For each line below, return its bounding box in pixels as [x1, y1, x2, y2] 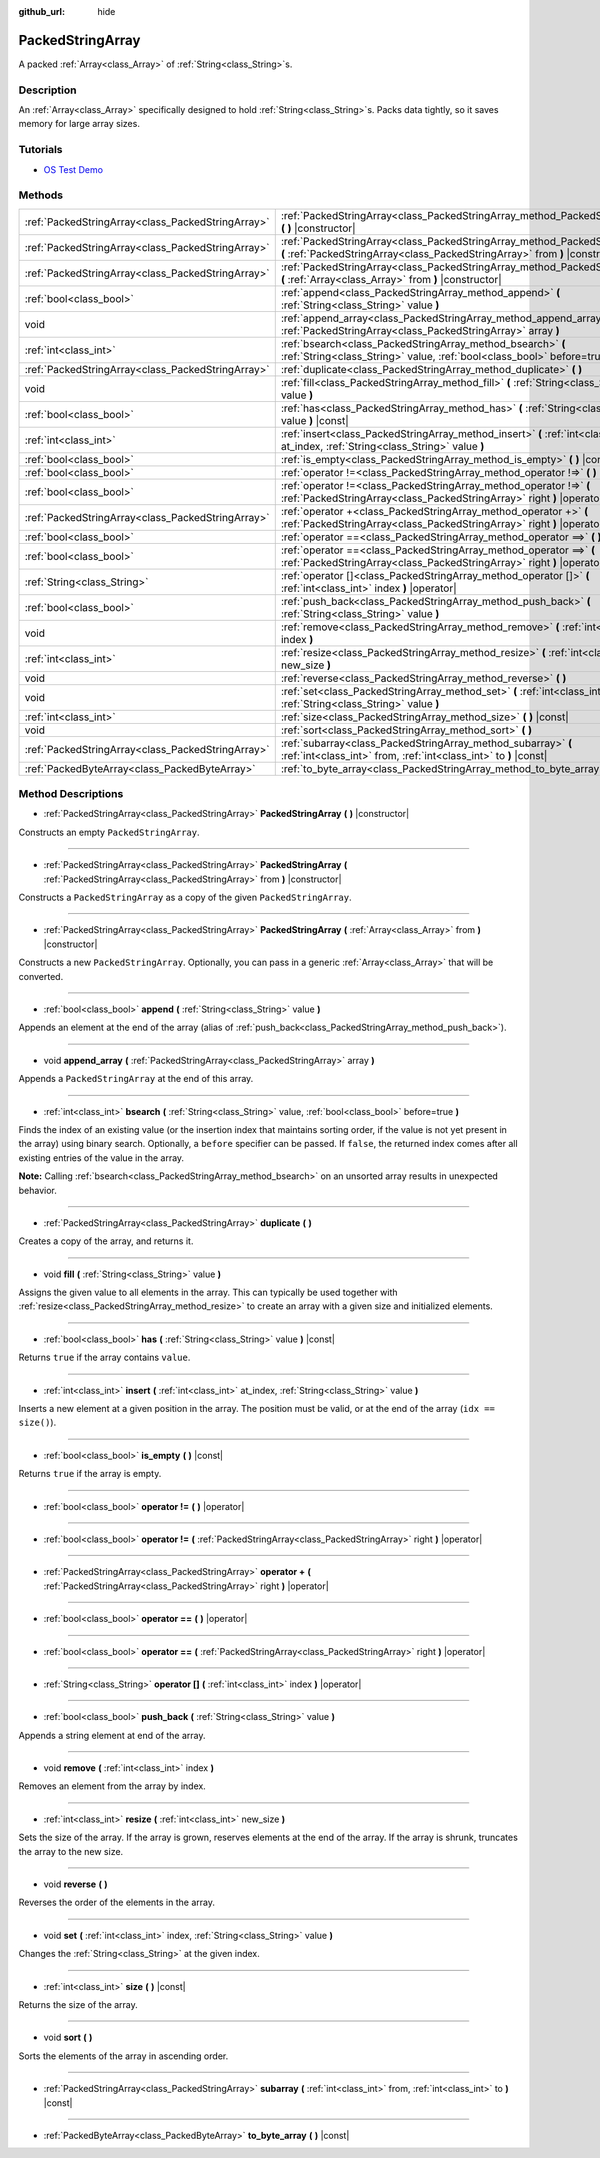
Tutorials [18, 143, 64, 157]
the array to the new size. [18, 1845, 124, 1857]
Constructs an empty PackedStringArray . [18, 826, 200, 838]
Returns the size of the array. [18, 1999, 139, 2010]
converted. [18, 970, 64, 982]
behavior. [18, 1184, 57, 1196]
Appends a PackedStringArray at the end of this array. [18, 1073, 254, 1085]
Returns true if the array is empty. [18, 1468, 162, 1480]
